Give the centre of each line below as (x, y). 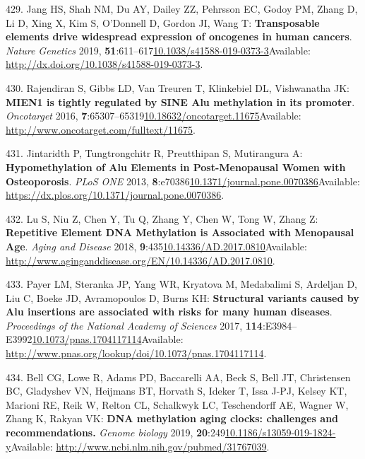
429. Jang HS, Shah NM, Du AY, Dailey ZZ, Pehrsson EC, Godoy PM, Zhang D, (182, 8)
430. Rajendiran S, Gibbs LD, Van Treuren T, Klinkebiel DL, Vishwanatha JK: (178, 87)
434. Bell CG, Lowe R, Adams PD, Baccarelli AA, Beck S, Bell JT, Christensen (178, 377)
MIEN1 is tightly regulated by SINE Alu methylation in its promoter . (180, 101)
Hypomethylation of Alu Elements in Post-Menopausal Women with (176, 167)
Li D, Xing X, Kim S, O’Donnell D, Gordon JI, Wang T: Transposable (163, 22)
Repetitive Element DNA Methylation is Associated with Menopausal (180, 232)
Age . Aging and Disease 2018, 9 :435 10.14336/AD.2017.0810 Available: (156, 246)
